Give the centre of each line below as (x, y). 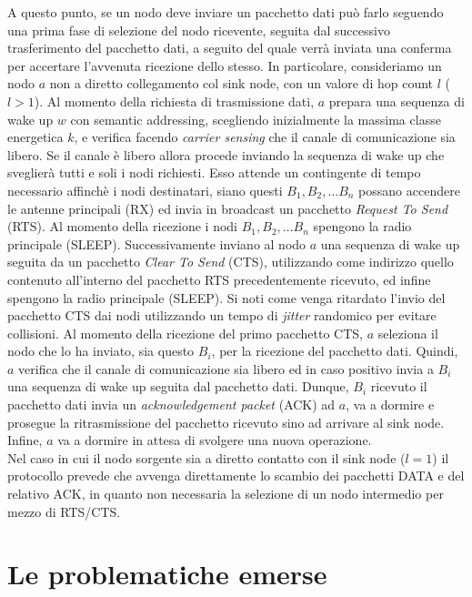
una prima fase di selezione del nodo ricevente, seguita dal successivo (199, 30)
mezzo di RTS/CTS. (64, 511)
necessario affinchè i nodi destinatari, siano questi (145, 190)
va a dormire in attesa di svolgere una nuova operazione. (215, 440)
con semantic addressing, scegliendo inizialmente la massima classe (256, 119)
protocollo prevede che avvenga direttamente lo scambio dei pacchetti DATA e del (236, 476)
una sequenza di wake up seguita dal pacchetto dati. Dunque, (178, 386)
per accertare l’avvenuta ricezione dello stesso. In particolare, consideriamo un (225, 65)
